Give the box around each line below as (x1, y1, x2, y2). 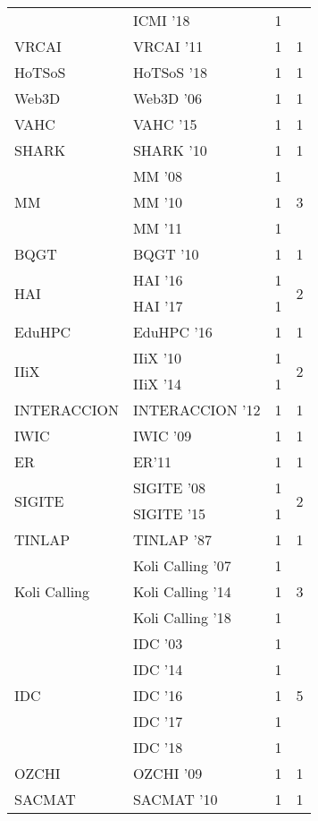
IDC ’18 (132, 737, 183, 757)
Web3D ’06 (132, 88, 203, 108)
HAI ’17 (132, 295, 183, 316)
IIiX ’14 (132, 373, 182, 394)
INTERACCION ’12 (132, 399, 261, 420)
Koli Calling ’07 (132, 555, 231, 576)
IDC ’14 (132, 659, 183, 680)
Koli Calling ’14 (132, 581, 231, 602)
